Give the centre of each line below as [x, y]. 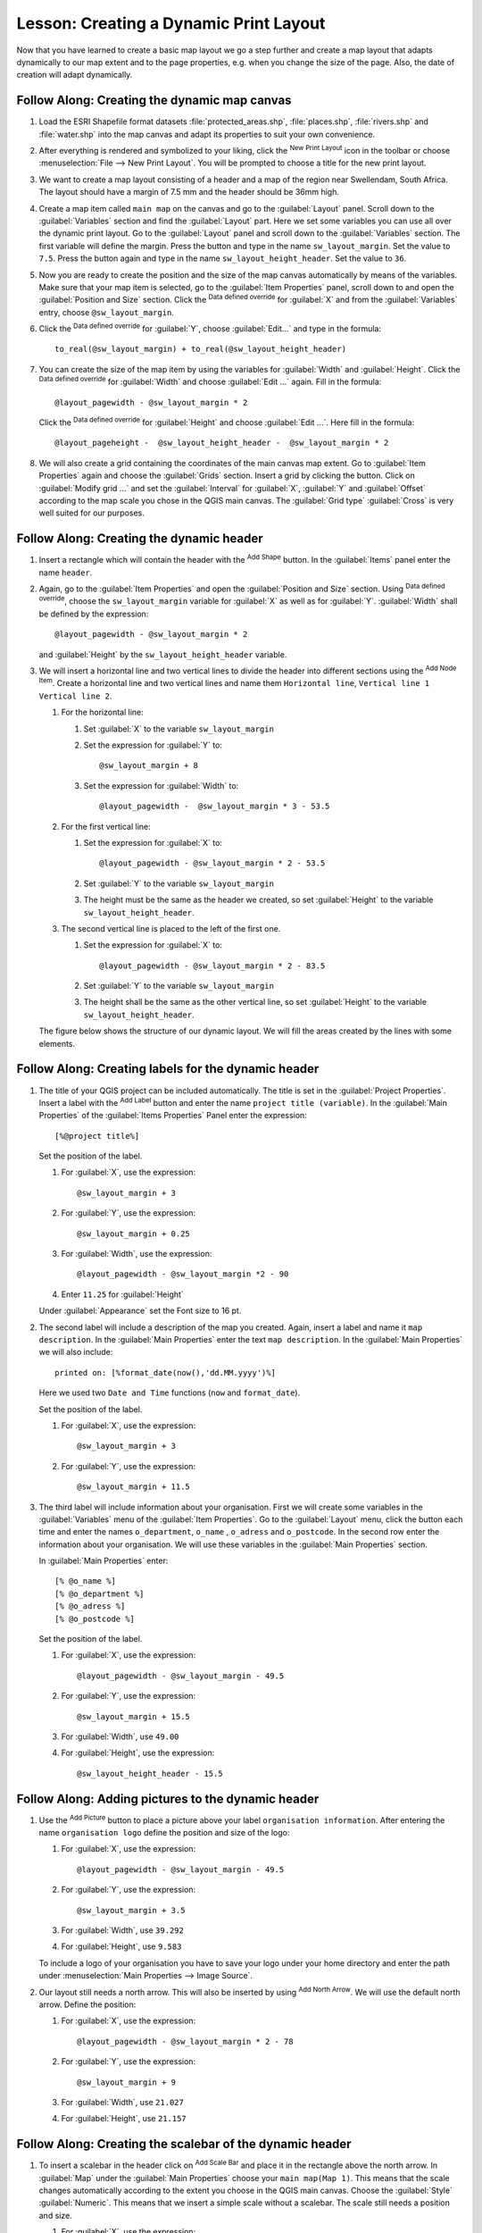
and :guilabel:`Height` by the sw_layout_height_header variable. [163, 654]
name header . [66, 573]
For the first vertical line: [106, 826]
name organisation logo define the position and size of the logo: [164, 1833]
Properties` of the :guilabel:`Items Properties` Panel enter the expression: [173, 1116]
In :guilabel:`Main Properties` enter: [104, 1561]
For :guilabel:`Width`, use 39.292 [123, 1930]
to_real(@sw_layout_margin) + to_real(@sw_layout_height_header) [201, 349]
